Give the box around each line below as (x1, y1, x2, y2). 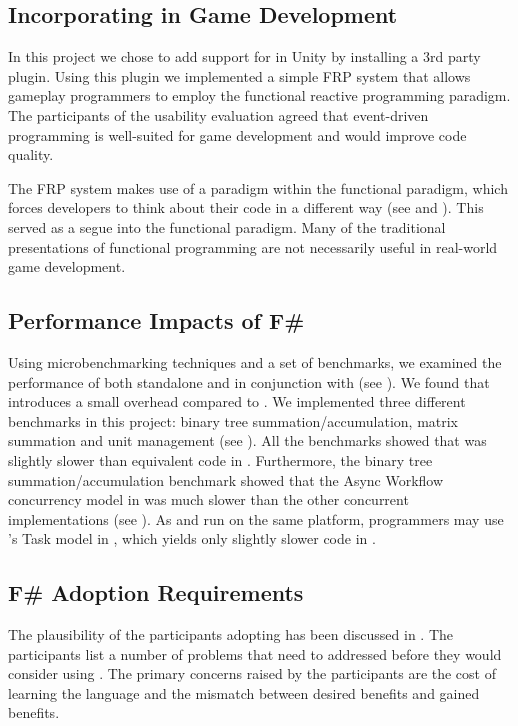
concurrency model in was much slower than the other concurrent (8, 489, 409, 510)
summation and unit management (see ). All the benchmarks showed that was (8, 430, 487, 451)
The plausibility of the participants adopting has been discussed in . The (8, 624, 454, 645)
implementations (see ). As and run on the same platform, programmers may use (8, 508, 504, 529)
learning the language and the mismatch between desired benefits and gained (8, 682, 480, 703)
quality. (8, 144, 54, 165)
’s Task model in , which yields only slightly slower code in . (8, 528, 376, 549)
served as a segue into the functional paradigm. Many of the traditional (8, 216, 446, 237)
